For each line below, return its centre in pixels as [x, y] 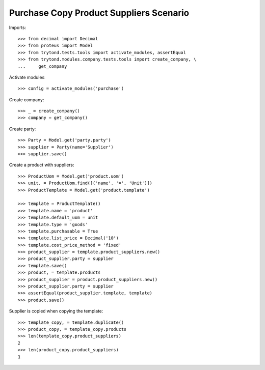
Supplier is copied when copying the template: [56, 311]
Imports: [18, 28]
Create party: [23, 129]
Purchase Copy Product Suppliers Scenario [99, 13]
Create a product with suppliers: [42, 165]
